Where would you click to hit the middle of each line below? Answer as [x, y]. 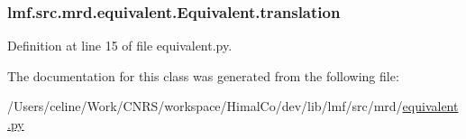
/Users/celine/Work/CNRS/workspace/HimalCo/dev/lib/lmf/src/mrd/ [205, 106]
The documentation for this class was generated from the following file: [203, 75]
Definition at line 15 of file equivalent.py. [120, 46]
